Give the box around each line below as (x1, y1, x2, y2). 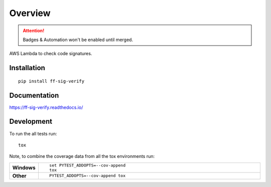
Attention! (23, 28, 45, 34)
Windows (12, 164, 36, 171)
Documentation (9, 91, 59, 100)
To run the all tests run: (9, 130, 57, 136)
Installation (9, 64, 45, 72)
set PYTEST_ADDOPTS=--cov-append (49, 162, 125, 168)
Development (9, 117, 53, 126)
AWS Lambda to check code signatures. (9, 51, 92, 57)
